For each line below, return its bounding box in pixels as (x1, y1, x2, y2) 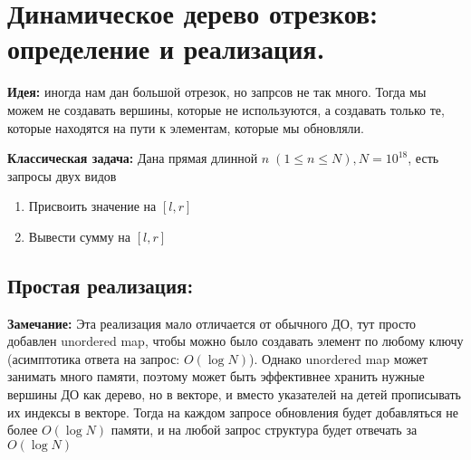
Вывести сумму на (28, 226, 131, 245)
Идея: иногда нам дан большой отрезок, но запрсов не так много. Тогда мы (7, 82, 427, 101)
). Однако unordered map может (248, 349, 428, 368)
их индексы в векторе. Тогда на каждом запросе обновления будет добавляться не (7, 402, 458, 421)
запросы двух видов (7, 166, 117, 185)
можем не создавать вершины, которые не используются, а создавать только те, (7, 100, 445, 119)
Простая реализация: (7, 271, 194, 299)
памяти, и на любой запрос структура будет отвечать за (111, 420, 418, 439)
